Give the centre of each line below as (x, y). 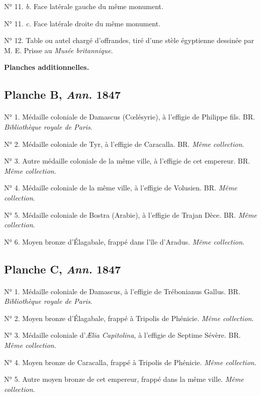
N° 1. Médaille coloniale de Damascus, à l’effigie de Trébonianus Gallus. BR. (122, 291)
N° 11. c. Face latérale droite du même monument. (82, 23)
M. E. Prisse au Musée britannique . (59, 50)
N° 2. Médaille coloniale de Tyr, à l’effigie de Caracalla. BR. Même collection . (124, 144)
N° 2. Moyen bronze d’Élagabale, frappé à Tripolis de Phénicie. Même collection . (129, 318)
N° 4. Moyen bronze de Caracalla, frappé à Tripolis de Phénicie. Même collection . (130, 362)
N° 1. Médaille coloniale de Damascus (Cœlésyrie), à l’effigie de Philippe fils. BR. (130, 117)
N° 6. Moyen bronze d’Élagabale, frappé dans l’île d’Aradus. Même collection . (124, 241)
